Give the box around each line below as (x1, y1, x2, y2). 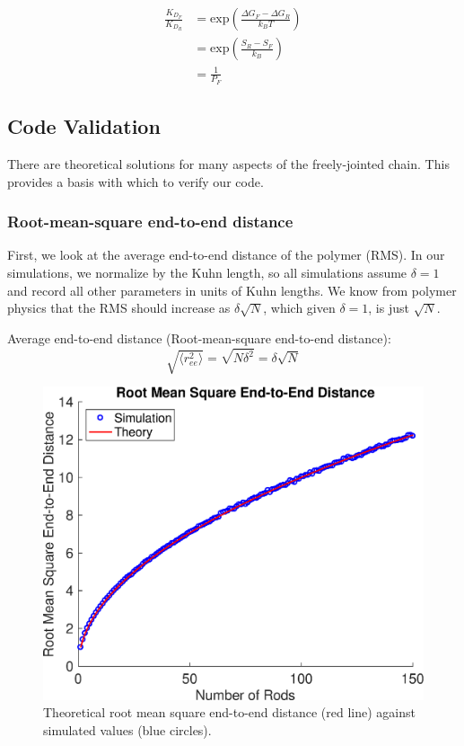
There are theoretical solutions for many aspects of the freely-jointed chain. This (7, 155, 450, 173)
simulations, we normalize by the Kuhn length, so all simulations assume (7, 263, 407, 282)
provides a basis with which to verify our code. (7, 172, 264, 191)
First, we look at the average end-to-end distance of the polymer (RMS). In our (7, 245, 445, 264)
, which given (263, 298, 336, 317)
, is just (368, 298, 409, 317)
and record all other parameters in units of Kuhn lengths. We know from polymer (7, 280, 457, 299)
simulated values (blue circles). (43, 720, 212, 739)
